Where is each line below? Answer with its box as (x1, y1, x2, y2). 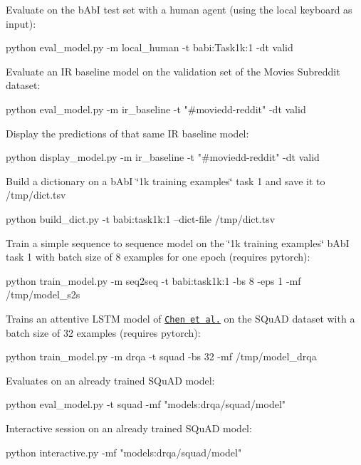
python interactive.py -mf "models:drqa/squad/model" (6, 444, 242, 459)
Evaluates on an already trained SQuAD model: (6, 372, 215, 387)
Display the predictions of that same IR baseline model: (6, 125, 249, 140)
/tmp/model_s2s (6, 287, 80, 302)
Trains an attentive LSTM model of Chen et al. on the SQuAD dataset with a (6, 310, 355, 325)
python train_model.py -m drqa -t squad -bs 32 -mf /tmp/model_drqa (6, 349, 317, 364)
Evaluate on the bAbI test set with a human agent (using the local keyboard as (6, 2, 352, 16)
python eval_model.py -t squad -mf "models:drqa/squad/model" (6, 397, 286, 412)
